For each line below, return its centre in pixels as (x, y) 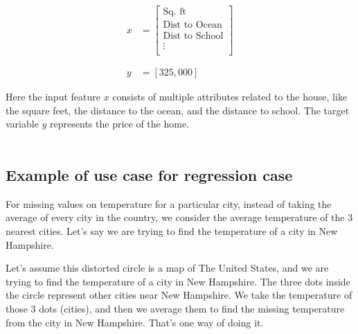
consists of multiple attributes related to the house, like (230, 97)
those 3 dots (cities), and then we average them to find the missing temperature (175, 309)
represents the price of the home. (119, 124)
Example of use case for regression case (149, 175)
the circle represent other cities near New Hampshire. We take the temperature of (179, 295)
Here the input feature (53, 97)
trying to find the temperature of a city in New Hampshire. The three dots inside (178, 281)
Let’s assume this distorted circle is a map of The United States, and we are (167, 268)
